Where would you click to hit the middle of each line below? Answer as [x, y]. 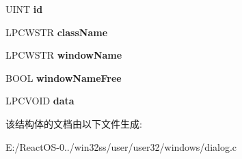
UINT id [24, 9]
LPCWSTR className [57, 32]
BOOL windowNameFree [64, 77]
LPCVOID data [40, 101]
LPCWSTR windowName [64, 55]
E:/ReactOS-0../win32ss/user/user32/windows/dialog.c [121, 146]
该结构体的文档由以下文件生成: [74, 123]
